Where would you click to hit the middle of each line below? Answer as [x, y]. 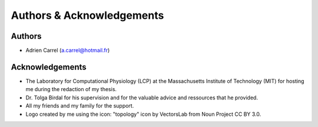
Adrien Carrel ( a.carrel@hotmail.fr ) [68, 51]
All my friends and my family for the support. [80, 106]
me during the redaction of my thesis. [71, 89]
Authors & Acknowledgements [87, 15]
